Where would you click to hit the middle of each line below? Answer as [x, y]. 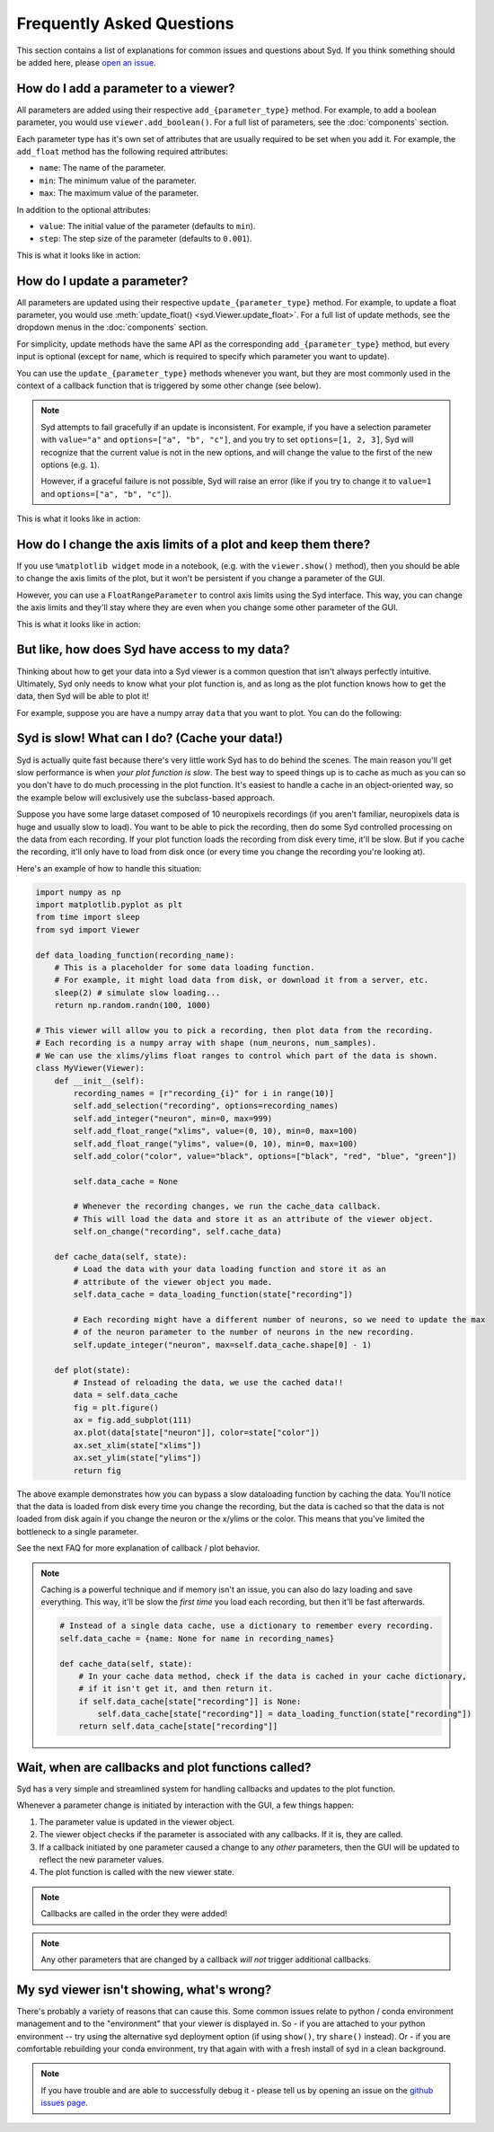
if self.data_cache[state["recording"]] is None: [190, 1701]
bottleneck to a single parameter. [78, 1531]
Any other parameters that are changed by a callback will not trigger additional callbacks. [206, 1959]
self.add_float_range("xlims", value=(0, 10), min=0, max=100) [216, 1131]
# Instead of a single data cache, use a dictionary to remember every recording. [247, 1626]
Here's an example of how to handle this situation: [109, 868]
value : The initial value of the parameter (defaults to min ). [147, 226]
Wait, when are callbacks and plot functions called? [164, 1767]
